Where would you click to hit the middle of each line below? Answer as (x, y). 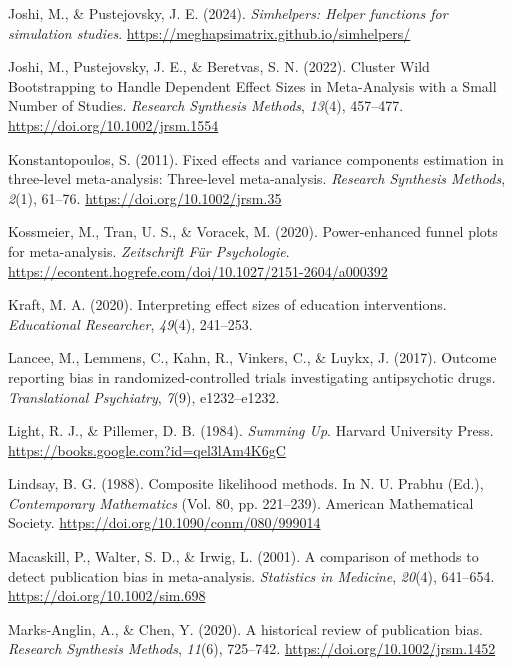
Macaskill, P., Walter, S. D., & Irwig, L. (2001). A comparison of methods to (243, 556)
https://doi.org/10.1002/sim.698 (107, 595)
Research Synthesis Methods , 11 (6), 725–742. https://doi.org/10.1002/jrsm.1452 (252, 648)
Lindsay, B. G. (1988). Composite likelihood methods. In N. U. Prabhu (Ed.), (246, 483)
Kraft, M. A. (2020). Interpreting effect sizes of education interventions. (227, 304)
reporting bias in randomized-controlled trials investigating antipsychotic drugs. (252, 376)
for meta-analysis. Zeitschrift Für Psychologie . (149, 250)
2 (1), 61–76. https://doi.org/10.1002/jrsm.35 (145, 197)
